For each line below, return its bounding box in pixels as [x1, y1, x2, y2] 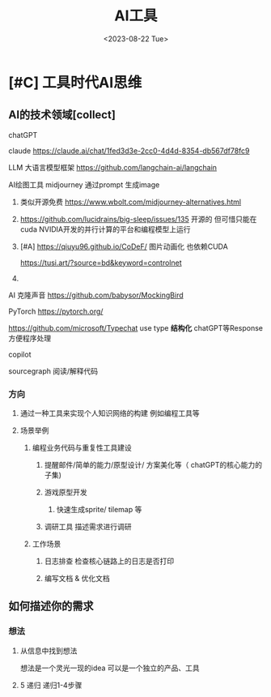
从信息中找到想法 [19, 645, 78, 656]
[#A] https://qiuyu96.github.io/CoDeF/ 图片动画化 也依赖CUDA [19, 242, 228, 251]
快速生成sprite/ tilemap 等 [56, 505, 142, 515]
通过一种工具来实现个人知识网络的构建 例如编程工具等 [19, 408, 200, 418]
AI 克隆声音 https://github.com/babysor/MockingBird [8, 290, 184, 300]
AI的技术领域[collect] [8, 108, 116, 122]
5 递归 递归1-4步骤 [19, 680, 83, 690]
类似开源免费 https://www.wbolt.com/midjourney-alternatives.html [19, 197, 242, 207]
